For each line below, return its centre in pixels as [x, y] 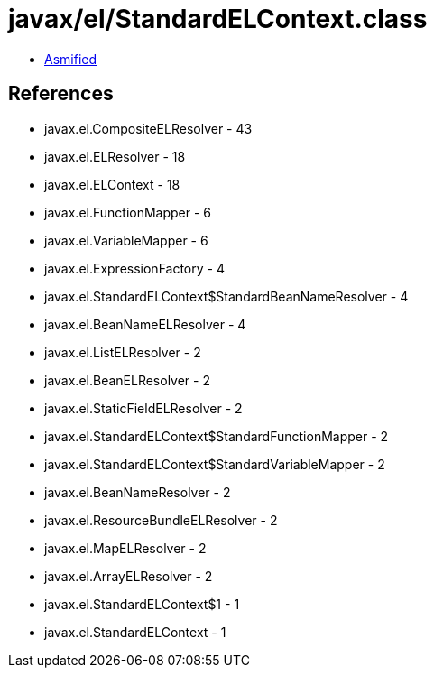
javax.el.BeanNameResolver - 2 [138, 492]
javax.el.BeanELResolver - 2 [127, 380]
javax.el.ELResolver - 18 [115, 156]
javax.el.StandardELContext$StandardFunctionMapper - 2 [217, 436]
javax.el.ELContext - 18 [112, 184]
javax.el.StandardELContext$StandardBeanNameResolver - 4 [226, 296]
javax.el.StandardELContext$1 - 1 [142, 604]
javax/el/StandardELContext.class [218, 19]
